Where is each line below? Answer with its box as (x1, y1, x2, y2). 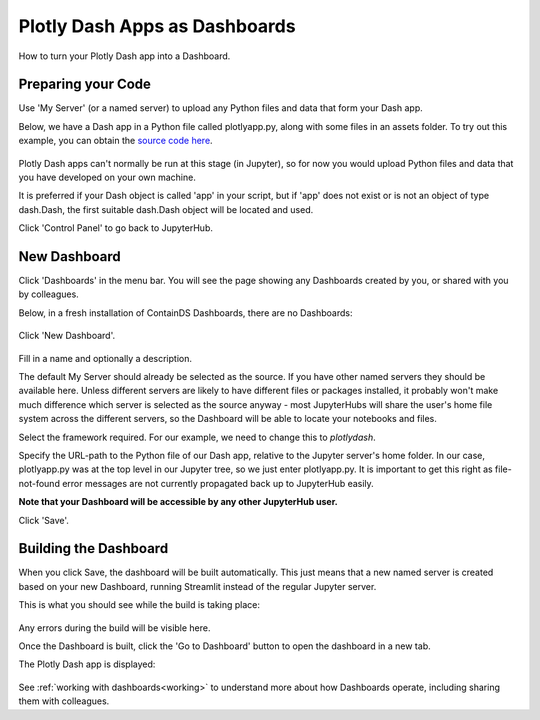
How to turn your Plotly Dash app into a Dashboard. (18, 50, 231, 62)
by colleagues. (18, 288, 79, 300)
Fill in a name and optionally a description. (18, 352, 192, 364)
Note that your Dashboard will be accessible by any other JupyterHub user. (18, 496, 339, 508)
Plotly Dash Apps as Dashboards (18, 15, 296, 37)
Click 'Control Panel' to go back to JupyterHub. (18, 222, 214, 234)
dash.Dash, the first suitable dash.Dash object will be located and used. (18, 203, 314, 215)
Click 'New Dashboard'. (18, 330, 115, 342)
